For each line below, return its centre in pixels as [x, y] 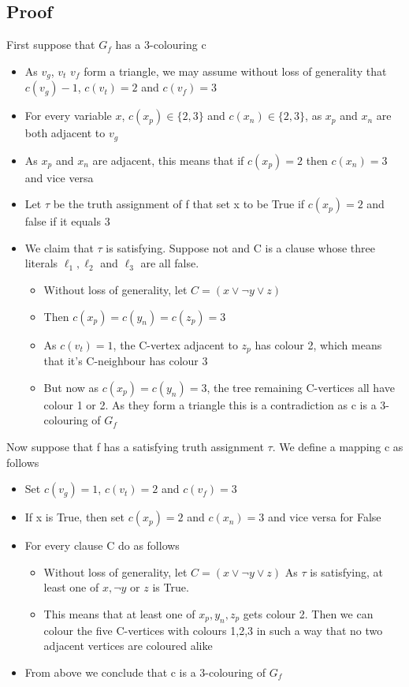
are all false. [170, 263]
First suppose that [51, 45]
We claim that [59, 247]
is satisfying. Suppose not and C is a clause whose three [240, 247]
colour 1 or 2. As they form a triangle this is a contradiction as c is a [210, 404]
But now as [71, 387]
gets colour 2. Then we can [308, 613]
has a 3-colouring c [161, 45]
